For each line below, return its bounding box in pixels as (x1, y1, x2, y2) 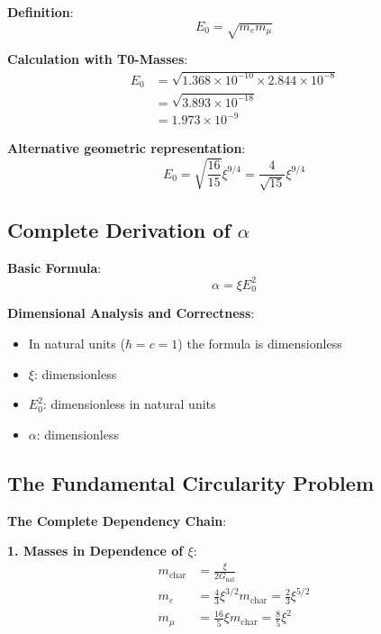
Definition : (7, 3, 74, 21)
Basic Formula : (7, 258, 102, 276)
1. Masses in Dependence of (7, 541, 184, 560)
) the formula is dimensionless (177, 334, 342, 352)
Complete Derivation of (7, 216, 231, 244)
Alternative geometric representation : (7, 139, 246, 158)
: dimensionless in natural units (42, 394, 216, 413)
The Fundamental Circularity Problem (7, 468, 374, 496)
